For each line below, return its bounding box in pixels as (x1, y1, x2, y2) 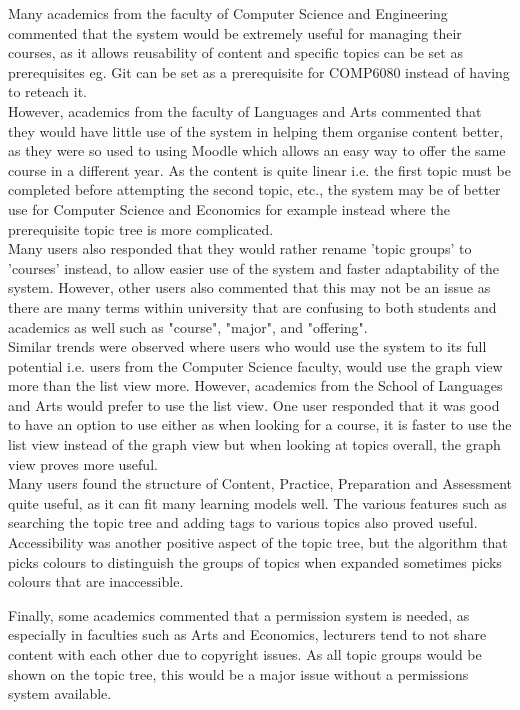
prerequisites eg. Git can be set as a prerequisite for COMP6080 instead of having (8, 61, 510, 82)
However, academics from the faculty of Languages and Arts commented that (8, 100, 482, 121)
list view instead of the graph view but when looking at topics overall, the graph (8, 434, 501, 455)
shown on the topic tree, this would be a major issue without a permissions (8, 663, 469, 684)
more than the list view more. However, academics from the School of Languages (8, 375, 503, 396)
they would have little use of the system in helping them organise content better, (8, 120, 504, 141)
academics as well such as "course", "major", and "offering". (8, 316, 368, 337)
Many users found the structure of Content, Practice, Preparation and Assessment (8, 473, 512, 494)
